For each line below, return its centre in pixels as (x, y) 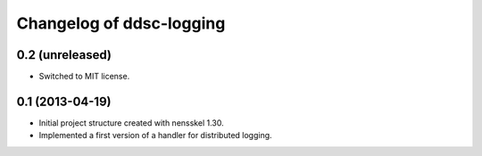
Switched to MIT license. (84, 77)
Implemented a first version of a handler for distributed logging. (155, 135)
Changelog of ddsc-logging (121, 23)
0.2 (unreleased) (64, 55)
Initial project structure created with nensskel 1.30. (131, 123)
